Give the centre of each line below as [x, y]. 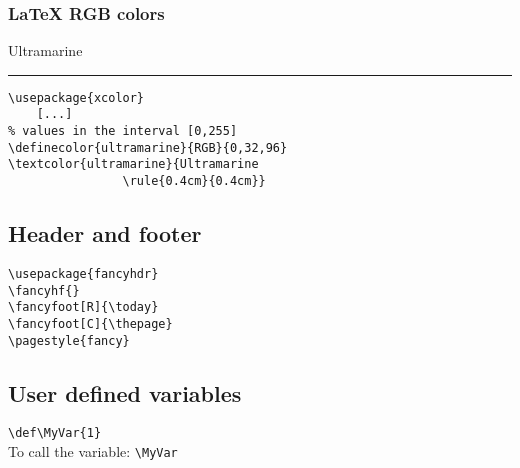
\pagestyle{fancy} [69, 340]
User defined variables [125, 392]
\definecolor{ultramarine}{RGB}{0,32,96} [148, 147]
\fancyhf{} [44, 290]
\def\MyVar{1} [55, 433]
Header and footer [105, 233]
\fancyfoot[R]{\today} [83, 307]
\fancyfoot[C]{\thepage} [90, 323]
